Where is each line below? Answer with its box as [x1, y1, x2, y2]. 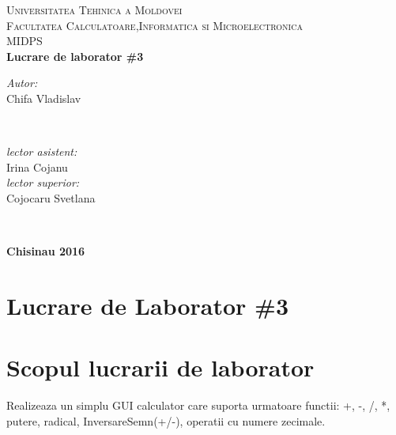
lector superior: [6, 174, 80, 191]
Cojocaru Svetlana [6, 189, 96, 206]
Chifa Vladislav [6, 89, 81, 106]
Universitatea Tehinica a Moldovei [6, 2, 183, 17]
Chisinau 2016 [6, 243, 85, 259]
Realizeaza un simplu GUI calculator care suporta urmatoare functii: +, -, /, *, [6, 397, 390, 414]
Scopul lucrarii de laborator [6, 351, 315, 384]
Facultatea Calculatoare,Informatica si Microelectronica [6, 17, 303, 33]
